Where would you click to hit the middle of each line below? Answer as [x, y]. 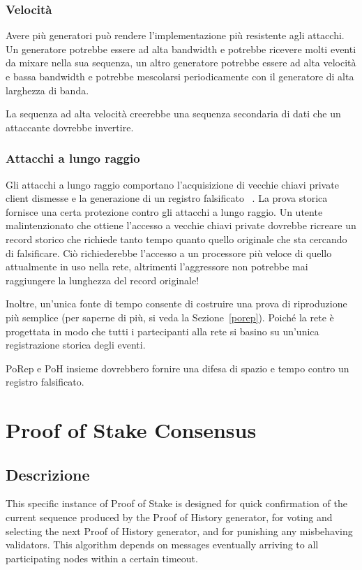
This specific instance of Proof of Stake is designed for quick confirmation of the [176, 503]
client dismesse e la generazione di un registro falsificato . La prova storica [167, 198]
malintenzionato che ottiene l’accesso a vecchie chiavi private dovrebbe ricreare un [181, 225]
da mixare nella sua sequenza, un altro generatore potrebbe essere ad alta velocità [181, 63]
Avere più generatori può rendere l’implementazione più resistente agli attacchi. [175, 35]
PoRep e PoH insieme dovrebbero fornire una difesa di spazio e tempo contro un [178, 368]
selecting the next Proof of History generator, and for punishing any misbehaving [179, 531]
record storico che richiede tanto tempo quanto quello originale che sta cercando [176, 239]
